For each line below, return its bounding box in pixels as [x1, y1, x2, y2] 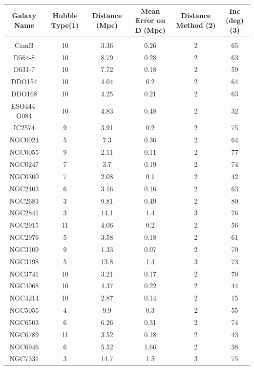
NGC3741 [9, 268, 39, 278]
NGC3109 [9, 244, 39, 254]
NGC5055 [9, 305, 39, 315]
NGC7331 [9, 353, 39, 364]
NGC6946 [9, 341, 39, 351]
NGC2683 [9, 195, 39, 206]
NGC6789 [9, 329, 39, 339]
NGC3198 [9, 256, 39, 266]
